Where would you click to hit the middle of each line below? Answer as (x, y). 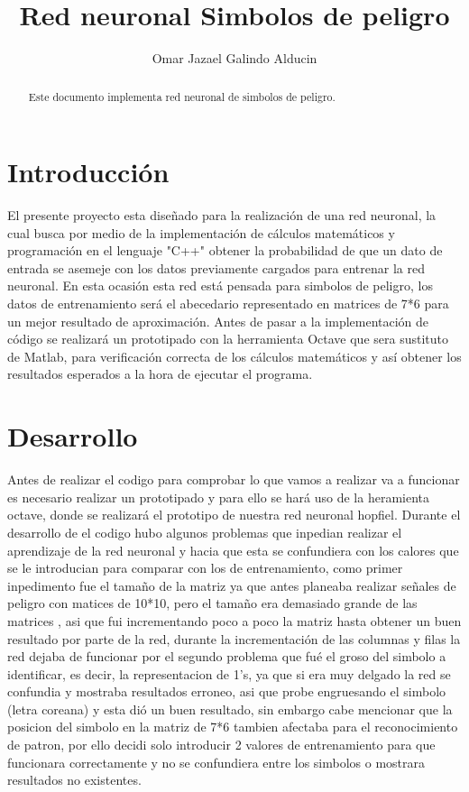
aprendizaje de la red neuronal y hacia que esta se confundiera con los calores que (233, 550)
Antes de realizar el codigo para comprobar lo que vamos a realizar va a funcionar (234, 479)
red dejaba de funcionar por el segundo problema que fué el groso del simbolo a (227, 656)
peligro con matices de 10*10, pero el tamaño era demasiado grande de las (212, 603)
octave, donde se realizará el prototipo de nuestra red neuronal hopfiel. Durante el (234, 515)
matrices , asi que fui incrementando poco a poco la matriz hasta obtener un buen (234, 620)
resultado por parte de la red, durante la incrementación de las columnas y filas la (234, 638)
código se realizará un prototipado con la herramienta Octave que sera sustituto (228, 339)
